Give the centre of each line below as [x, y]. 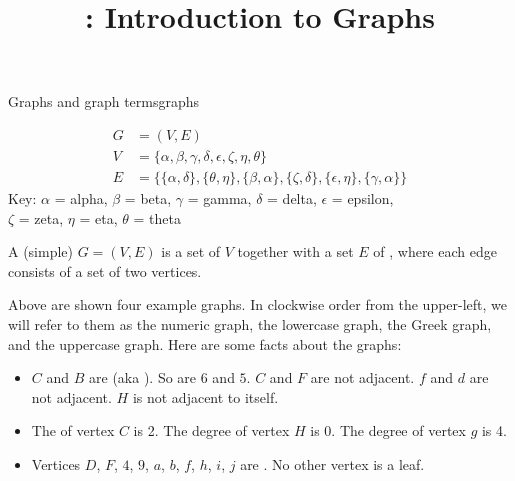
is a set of [191, 251]
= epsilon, [362, 198]
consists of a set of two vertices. [105, 270]
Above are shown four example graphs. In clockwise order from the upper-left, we [258, 304]
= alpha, [81, 198]
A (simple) [41, 251]
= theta [157, 217]
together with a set [295, 251]
